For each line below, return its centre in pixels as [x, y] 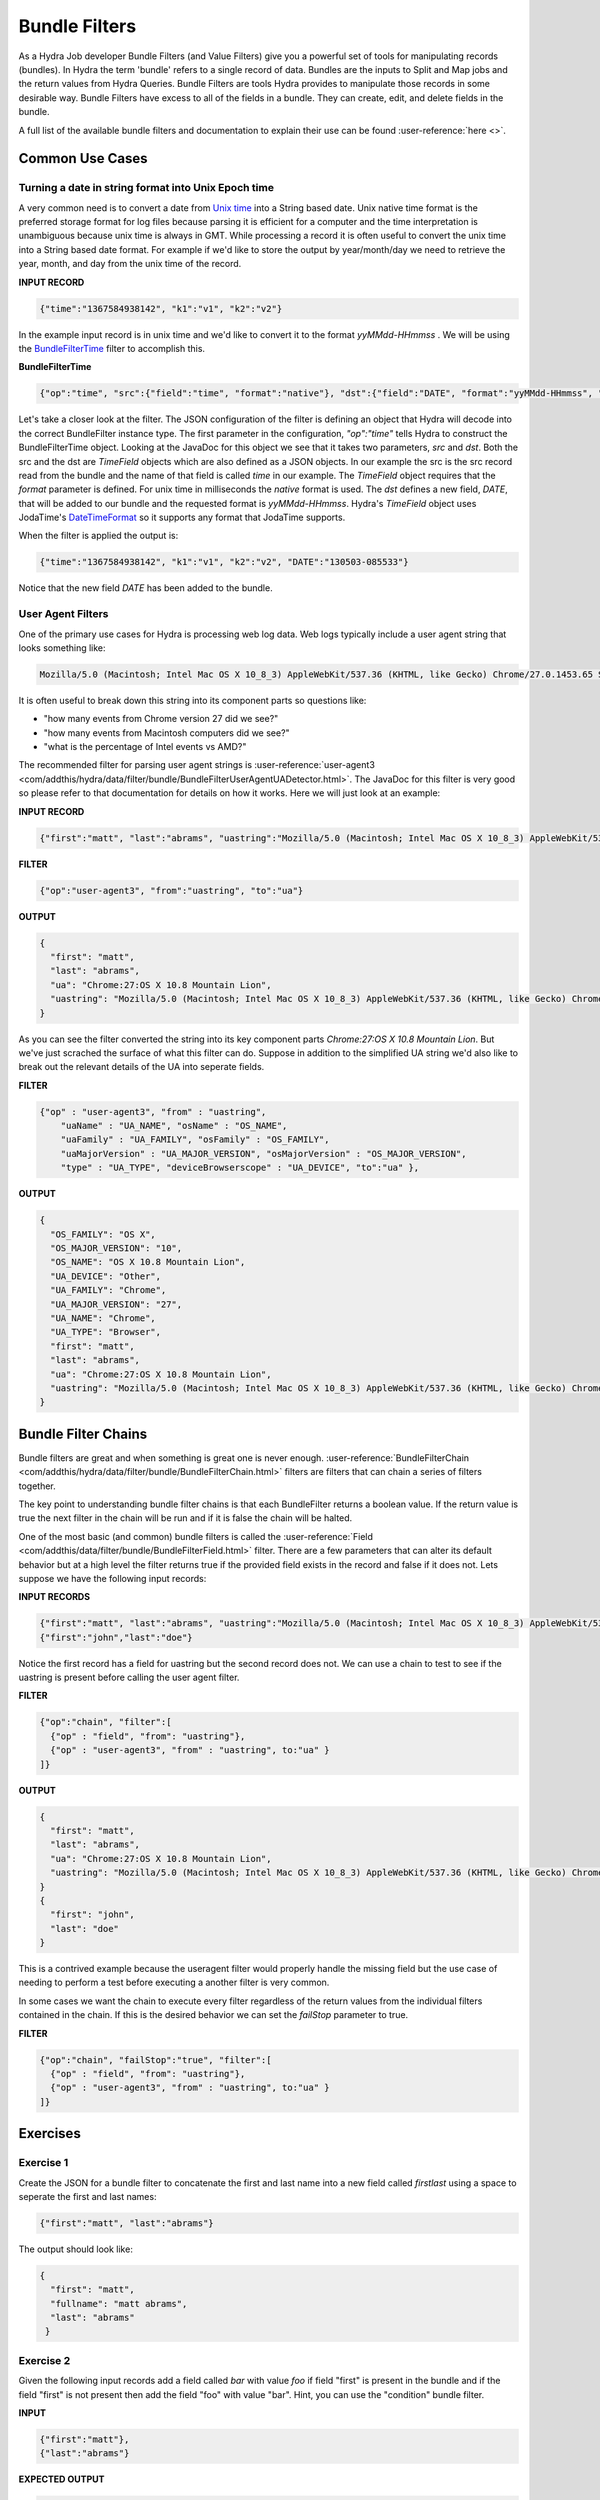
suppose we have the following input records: [112, 1578]
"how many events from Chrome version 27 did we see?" [161, 719]
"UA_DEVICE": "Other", [106, 1276]
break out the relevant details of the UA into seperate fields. [141, 1067]
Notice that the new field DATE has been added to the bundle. [146, 588]
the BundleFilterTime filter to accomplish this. [111, 348]
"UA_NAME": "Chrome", [103, 1318]
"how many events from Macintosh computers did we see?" [166, 732]
